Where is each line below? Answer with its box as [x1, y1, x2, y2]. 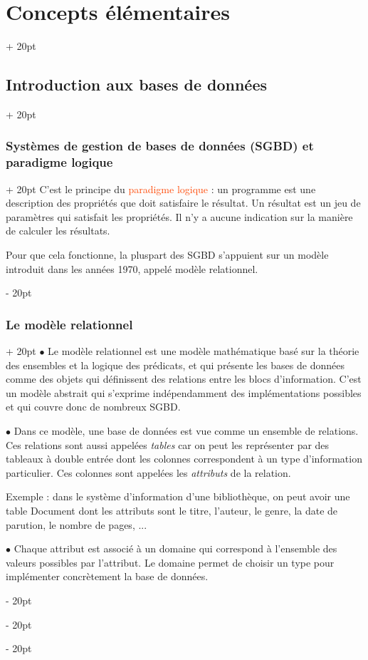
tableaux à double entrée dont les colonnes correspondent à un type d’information [6, 451, 362, 466]
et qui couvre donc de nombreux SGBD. [6, 399, 181, 414]
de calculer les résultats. [6, 223, 110, 238]
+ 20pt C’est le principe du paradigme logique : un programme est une [6, 181, 316, 196]
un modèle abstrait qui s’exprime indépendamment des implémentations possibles [6, 385, 362, 400]
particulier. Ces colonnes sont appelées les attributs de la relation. [6, 465, 291, 480]
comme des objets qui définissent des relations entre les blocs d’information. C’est [6, 371, 362, 386]
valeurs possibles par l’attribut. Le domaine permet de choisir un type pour [6, 555, 335, 569]
